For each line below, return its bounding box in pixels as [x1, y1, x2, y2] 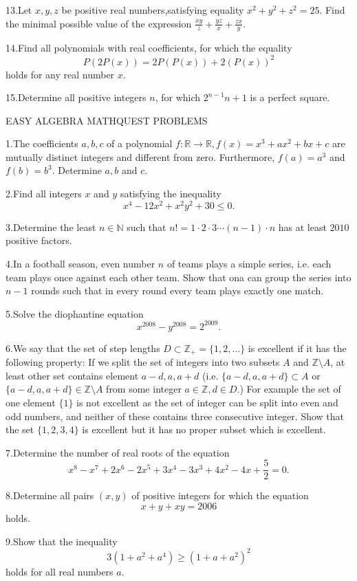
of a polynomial [107, 136, 173, 151]
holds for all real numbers [6, 564, 113, 578]
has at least [278, 219, 327, 234]
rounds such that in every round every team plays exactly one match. [31, 283, 324, 298]
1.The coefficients [6, 136, 78, 151]
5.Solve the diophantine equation [6, 306, 144, 320]
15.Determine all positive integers [6, 90, 147, 105]
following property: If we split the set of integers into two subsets [6, 355, 280, 369]
